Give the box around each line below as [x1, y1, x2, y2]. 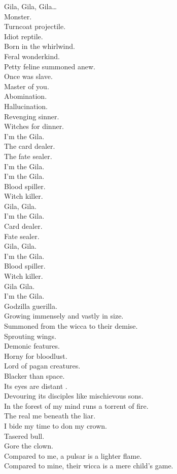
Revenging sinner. [4, 111, 59, 121]
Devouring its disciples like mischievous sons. [4, 390, 144, 401]
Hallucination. [4, 100, 48, 111]
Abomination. [4, 91, 47, 101]
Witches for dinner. [4, 121, 64, 131]
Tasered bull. [4, 430, 45, 441]
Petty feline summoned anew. [4, 61, 95, 71]
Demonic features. [4, 340, 60, 351]
